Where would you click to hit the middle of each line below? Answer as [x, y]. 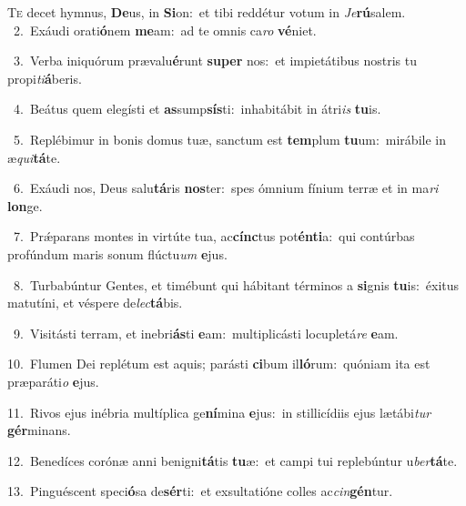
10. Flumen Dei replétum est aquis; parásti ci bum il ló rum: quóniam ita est [219, 364]
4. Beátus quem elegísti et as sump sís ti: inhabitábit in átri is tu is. [197, 109]
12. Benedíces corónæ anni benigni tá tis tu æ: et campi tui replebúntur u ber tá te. [233, 460]
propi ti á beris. [45, 78]
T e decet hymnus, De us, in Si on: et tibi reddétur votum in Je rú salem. [207, 12]
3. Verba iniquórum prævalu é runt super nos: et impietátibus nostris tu [215, 61]
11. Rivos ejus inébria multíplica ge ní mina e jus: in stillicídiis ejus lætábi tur [219, 412]
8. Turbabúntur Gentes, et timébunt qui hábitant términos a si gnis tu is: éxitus [236, 284]
